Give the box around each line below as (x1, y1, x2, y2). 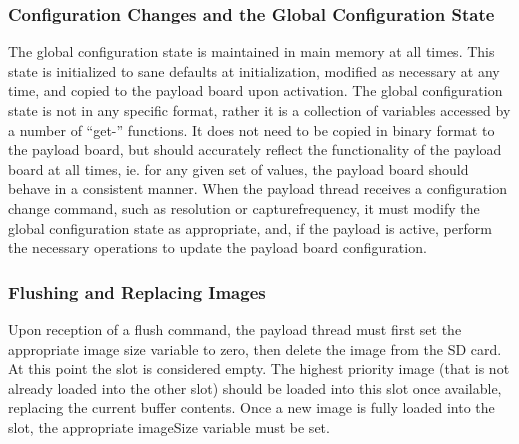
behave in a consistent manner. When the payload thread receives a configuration (8, 178, 507, 199)
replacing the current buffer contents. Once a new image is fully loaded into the (8, 397, 495, 418)
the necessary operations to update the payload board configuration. (8, 237, 427, 258)
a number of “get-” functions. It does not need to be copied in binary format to (8, 119, 495, 140)
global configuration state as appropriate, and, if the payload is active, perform (8, 217, 492, 238)
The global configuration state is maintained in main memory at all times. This (8, 41, 495, 62)
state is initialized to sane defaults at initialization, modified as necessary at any (8, 60, 500, 81)
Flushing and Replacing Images (8, 279, 266, 304)
